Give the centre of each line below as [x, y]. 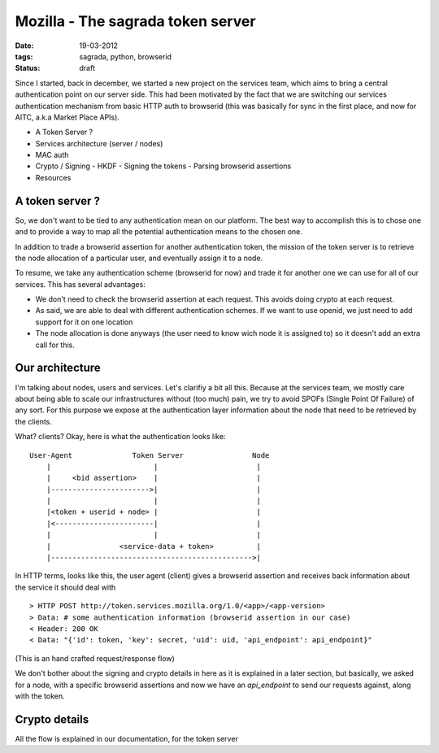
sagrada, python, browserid [126, 56]
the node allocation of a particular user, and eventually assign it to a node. [139, 258]
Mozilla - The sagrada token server [135, 21]
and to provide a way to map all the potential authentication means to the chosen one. [159, 232]
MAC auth [52, 155]
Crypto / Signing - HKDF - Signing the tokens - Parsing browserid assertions [163, 166]
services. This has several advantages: [80, 284]
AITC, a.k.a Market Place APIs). [67, 117]
